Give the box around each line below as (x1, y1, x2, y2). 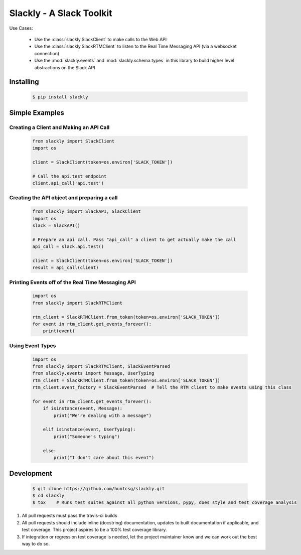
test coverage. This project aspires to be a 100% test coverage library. (22, 527, 167, 533)
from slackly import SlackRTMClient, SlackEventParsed (32, 363, 170, 369)
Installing (9, 78, 40, 86)
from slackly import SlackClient (32, 138, 115, 144)
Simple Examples (9, 108, 65, 117)
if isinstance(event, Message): (43, 405, 123, 411)
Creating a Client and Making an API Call (9, 123, 110, 130)
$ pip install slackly (32, 94, 88, 100)
